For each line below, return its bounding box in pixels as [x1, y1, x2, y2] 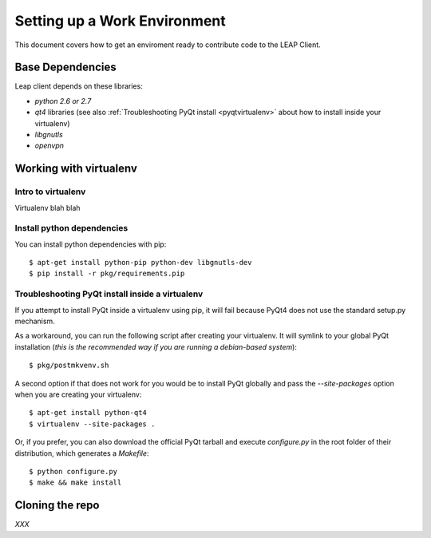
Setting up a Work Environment [14, 12, 227, 30]
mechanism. [14, 316, 55, 326]
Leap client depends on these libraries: [14, 81, 143, 91]
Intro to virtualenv [14, 186, 86, 197]
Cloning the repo [14, 499, 100, 512]
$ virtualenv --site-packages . [29, 419, 156, 429]
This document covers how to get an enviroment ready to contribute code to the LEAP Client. [14, 40, 321, 49]
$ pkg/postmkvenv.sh [29, 361, 109, 370]
